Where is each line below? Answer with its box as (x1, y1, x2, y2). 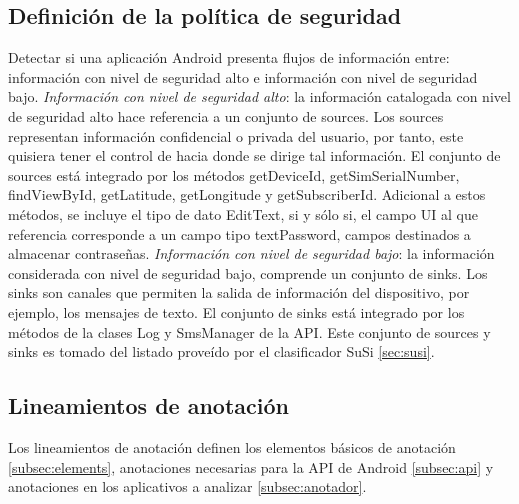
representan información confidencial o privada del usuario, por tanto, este (8, 125, 464, 146)
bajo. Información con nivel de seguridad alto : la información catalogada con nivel (8, 86, 511, 107)
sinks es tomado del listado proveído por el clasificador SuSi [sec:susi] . (8, 341, 435, 362)
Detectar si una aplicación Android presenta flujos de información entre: (8, 47, 450, 68)
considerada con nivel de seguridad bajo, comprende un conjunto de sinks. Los (8, 262, 488, 283)
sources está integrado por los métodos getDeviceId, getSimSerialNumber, (8, 164, 460, 185)
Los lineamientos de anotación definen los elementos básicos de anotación (8, 436, 456, 457)
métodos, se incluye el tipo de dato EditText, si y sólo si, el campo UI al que (8, 203, 478, 224)
